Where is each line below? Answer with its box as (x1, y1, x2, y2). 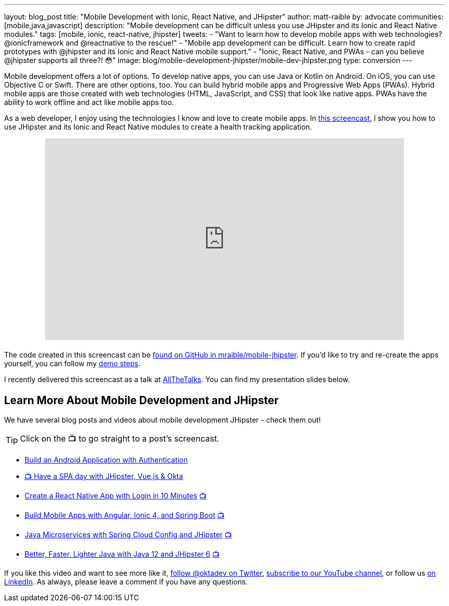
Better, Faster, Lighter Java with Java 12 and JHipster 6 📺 (25, 550, 220, 559)
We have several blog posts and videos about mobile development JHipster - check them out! (4, 415, 321, 425)
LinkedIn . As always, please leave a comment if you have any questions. (4, 577, 248, 587)
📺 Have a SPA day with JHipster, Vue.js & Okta (25, 472, 183, 481)
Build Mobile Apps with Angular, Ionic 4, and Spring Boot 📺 (25, 511, 224, 520)
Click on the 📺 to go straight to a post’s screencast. (20, 433, 219, 444)
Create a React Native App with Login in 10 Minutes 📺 (25, 491, 207, 500)
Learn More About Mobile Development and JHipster (4, 394, 279, 407)
